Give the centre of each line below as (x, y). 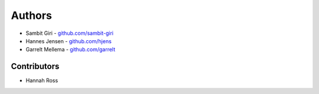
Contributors (35, 67)
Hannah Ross (42, 80)
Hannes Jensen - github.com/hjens (69, 41)
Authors (32, 15)
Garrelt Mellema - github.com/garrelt (71, 50)
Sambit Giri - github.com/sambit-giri (69, 33)
